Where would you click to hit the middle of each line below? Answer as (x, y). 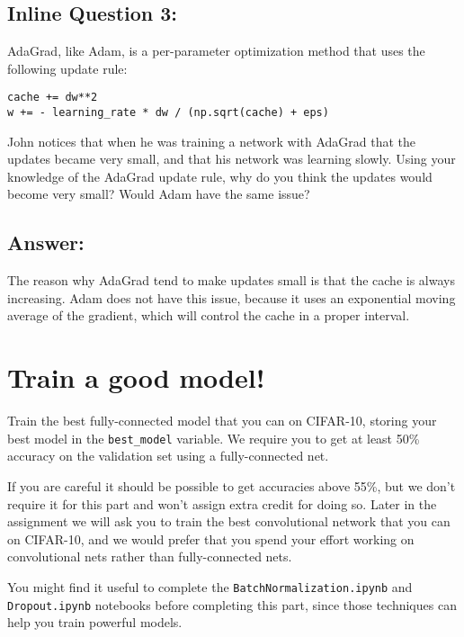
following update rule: (67, 68)
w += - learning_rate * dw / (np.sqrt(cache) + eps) (168, 113)
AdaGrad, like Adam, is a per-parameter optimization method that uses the (216, 51)
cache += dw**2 (53, 98)
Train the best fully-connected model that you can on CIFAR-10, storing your (222, 421)
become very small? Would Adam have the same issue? (159, 194)
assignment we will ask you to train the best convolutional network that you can (229, 521)
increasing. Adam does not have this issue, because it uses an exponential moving (232, 297)
